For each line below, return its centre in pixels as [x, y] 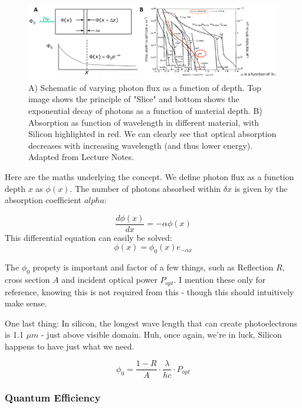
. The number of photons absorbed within [145, 188]
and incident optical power [109, 280]
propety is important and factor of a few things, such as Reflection [153, 267]
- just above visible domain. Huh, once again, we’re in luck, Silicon [162, 334]
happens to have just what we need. [70, 346]
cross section [27, 280]
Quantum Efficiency [53, 398]
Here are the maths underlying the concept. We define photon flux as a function [150, 177]
